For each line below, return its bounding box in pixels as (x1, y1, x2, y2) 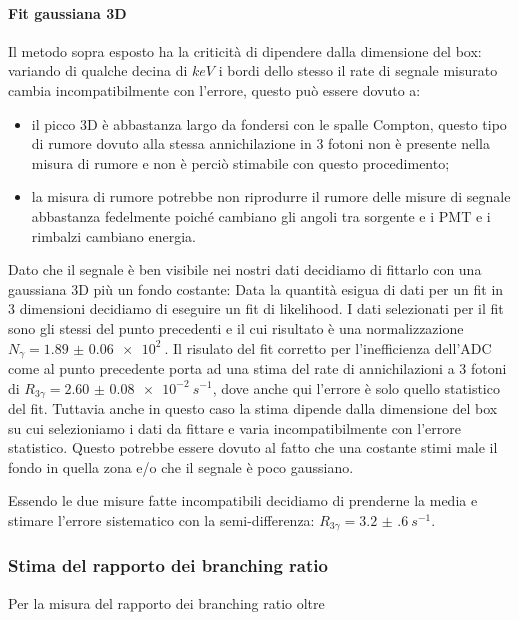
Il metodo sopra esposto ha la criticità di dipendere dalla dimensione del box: (8, 40, 482, 61)
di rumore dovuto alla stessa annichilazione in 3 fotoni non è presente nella (31, 133, 490, 154)
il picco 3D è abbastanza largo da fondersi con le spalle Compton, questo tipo (31, 113, 507, 134)
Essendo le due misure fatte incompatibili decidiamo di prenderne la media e (8, 490, 478, 511)
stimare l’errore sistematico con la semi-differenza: (8, 509, 315, 530)
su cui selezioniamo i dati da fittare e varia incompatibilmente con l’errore (8, 417, 461, 438)
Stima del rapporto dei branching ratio (8, 553, 328, 578)
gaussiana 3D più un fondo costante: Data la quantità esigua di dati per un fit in (8, 278, 504, 299)
